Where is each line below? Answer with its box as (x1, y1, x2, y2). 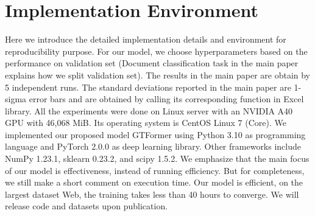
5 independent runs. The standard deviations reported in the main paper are (5, 80, 291, 93)
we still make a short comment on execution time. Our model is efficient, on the (5, 176, 303, 189)
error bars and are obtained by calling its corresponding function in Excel (29, 92, 304, 105)
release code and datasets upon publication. (5, 200, 168, 212)
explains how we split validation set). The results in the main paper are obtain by (5, 68, 311, 81)
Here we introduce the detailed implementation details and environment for (5, 33, 286, 46)
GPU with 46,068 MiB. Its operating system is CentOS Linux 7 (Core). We (5, 116, 286, 129)
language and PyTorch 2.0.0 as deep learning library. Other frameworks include (5, 140, 302, 153)
